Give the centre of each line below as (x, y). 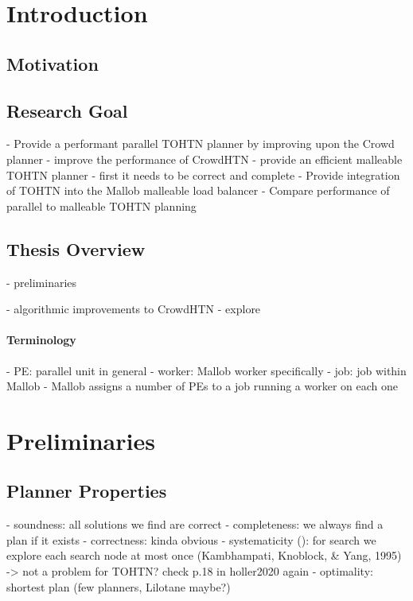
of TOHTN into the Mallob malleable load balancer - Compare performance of (198, 190)
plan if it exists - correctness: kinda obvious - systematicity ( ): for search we (191, 539)
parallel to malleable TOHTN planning (101, 206)
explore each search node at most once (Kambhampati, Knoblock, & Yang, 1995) (204, 555)
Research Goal (67, 110)
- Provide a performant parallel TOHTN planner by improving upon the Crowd (201, 143)
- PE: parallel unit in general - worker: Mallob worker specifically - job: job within (206, 370)
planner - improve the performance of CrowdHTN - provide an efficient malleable (205, 159)
